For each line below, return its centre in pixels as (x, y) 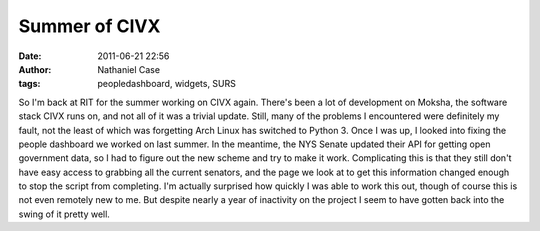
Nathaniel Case (128, 69)
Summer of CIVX (89, 26)
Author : (35, 69)
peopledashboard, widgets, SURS (167, 84)
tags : (29, 84)
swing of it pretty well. (64, 214)
